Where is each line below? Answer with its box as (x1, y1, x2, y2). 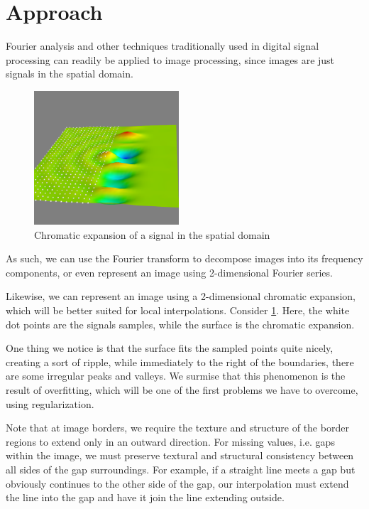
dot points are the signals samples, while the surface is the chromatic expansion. (6, 316, 355, 331)
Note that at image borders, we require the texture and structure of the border (6, 420, 349, 435)
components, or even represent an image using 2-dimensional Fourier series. (6, 264, 333, 279)
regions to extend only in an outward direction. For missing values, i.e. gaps (6, 434, 335, 449)
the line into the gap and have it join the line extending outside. (6, 490, 285, 505)
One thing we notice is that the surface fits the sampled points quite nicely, (6, 341, 334, 355)
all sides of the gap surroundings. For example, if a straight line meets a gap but (6, 461, 356, 476)
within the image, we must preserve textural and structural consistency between (6, 448, 354, 463)
